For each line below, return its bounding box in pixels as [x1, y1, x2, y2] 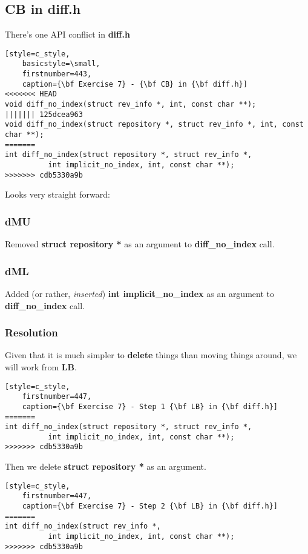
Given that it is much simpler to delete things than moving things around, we [5, 349, 297, 361]
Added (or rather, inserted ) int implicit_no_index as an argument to [5, 287, 274, 299]
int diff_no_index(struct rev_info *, [5, 522, 161, 531]
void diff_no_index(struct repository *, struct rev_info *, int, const [5, 120, 304, 129]
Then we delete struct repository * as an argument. [5, 460, 206, 473]
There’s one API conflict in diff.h [5, 28, 130, 41]
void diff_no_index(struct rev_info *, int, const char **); [5, 100, 257, 109]
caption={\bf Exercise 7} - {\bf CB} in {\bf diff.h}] [22, 79, 247, 88]
